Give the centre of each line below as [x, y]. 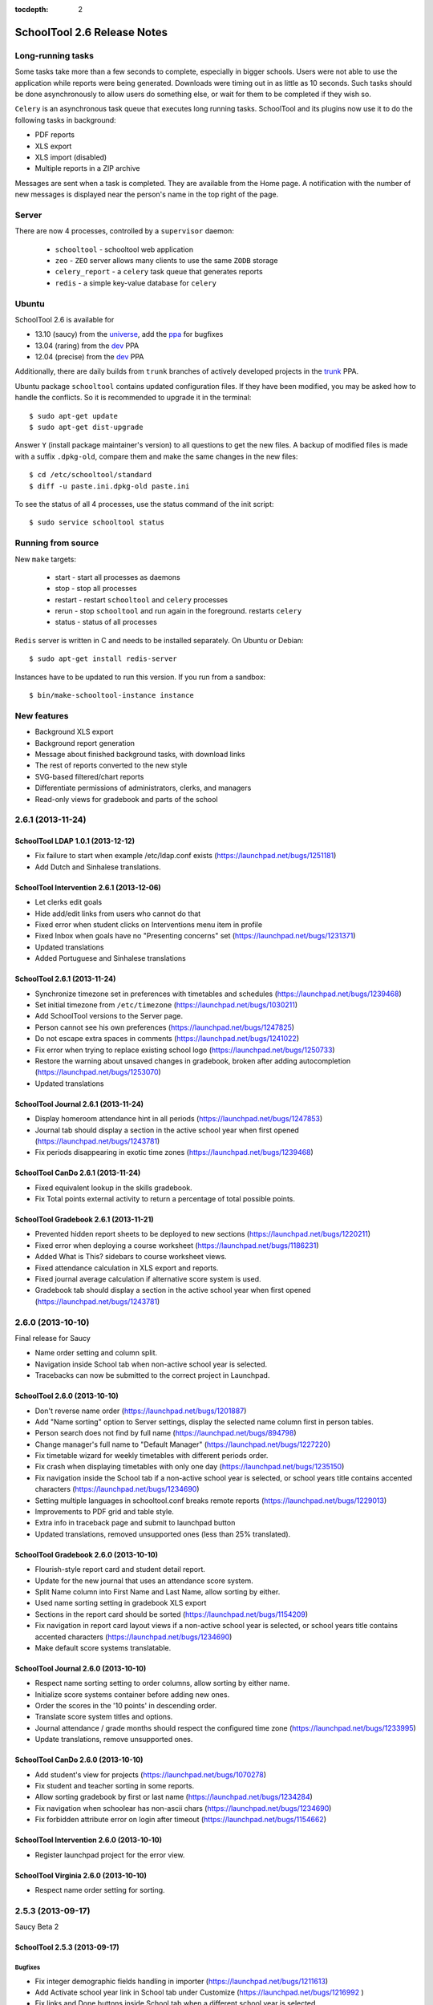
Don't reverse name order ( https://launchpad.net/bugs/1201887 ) [141, 1411]
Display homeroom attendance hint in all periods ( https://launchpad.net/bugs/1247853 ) [179, 1119]
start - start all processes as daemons [117, 577]
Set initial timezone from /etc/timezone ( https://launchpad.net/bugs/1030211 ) [166, 1005]
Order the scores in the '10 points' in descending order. [126, 1706]
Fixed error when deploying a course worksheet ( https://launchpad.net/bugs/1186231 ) [177, 1245]
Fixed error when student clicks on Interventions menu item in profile [149, 925]
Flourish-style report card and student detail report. [120, 1570]
